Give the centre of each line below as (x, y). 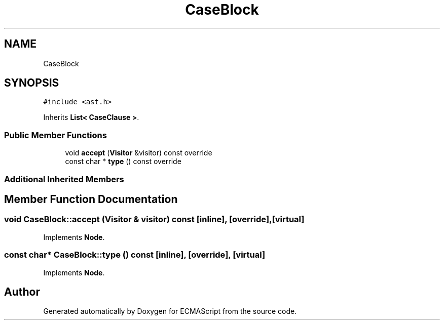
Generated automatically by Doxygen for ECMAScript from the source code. (170, 311)
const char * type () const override (123, 161)
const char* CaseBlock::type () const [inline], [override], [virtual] (135, 255)
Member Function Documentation (91, 199)
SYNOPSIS (32, 83)
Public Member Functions (55, 135)
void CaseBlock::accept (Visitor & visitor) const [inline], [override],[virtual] (154, 219)
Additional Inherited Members (64, 179)
